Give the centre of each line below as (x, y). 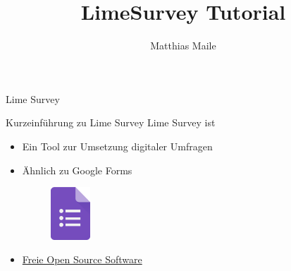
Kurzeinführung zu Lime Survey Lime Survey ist (111, 122)
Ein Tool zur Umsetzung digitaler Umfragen (117, 146)
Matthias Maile (183, 46)
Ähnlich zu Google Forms (77, 170)
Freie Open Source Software (82, 259)
